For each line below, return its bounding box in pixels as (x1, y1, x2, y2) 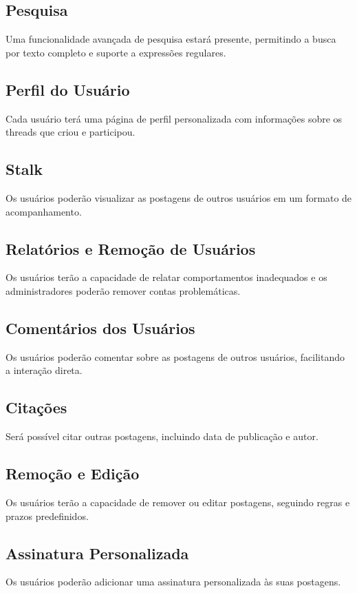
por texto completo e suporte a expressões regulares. (6, 45, 226, 59)
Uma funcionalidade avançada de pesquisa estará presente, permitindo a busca (6, 32, 336, 46)
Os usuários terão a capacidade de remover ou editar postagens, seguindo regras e (6, 495, 350, 509)
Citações (6, 397, 67, 418)
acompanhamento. (6, 204, 82, 218)
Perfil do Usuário (6, 79, 130, 100)
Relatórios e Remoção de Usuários (6, 238, 256, 259)
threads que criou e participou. (6, 125, 136, 139)
